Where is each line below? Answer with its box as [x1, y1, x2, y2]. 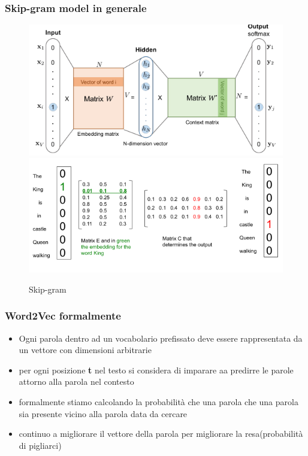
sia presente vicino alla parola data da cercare [19, 407, 188, 419]
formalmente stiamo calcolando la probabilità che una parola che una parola [19, 396, 298, 408]
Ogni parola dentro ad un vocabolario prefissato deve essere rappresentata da [19, 332, 303, 344]
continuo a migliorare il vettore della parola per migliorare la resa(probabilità [19, 427, 303, 440]
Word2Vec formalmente [5, 308, 121, 323]
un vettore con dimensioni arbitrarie [19, 343, 152, 356]
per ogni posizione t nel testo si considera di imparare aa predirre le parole [19, 363, 294, 376]
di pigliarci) [19, 439, 62, 451]
